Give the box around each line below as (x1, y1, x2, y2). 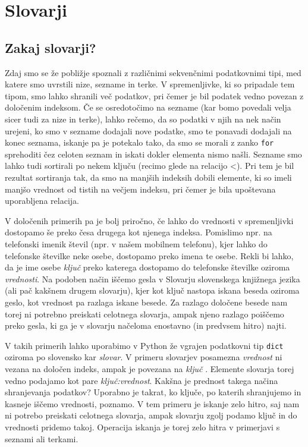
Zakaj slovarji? (5, 38, 96, 56)
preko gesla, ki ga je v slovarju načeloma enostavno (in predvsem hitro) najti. (5, 319, 287, 332)
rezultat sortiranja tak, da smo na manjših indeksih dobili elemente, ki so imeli (5, 171, 292, 183)
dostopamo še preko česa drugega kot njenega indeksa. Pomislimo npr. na (5, 226, 272, 238)
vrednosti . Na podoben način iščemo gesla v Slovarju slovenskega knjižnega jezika (5, 272, 300, 285)
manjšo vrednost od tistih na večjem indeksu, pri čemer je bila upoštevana (5, 182, 276, 195)
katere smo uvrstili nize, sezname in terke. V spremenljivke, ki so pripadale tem (5, 78, 295, 90)
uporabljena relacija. (5, 194, 79, 207)
